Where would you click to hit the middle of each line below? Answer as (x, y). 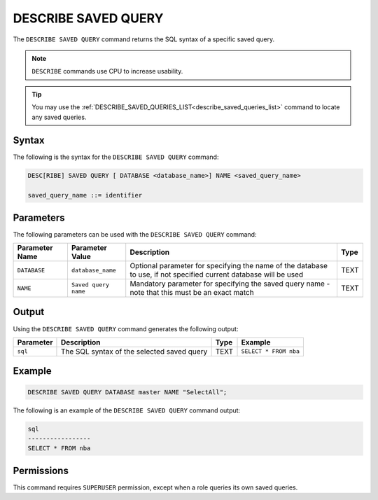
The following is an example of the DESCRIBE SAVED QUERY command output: (127, 410)
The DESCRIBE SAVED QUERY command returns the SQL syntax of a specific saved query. (144, 39)
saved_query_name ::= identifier (85, 195)
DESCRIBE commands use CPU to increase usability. (107, 71)
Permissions (41, 470)
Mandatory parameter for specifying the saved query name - (230, 284)
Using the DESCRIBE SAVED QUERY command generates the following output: (126, 328)
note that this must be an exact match (192, 293)
